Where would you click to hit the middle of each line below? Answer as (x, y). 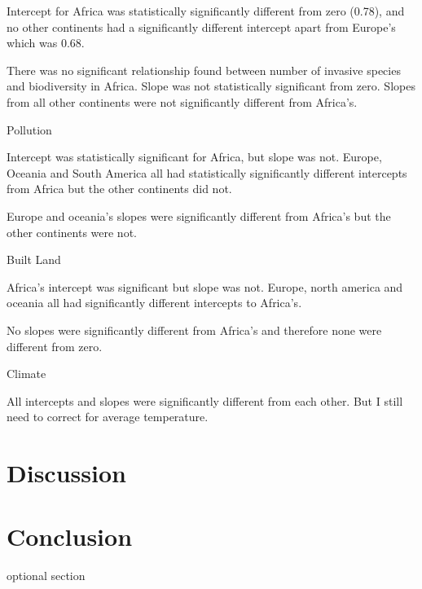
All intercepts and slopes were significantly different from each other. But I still (205, 400)
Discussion (66, 473)
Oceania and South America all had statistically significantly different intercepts (207, 172)
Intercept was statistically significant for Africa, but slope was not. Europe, (194, 157)
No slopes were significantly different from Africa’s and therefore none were (194, 330)
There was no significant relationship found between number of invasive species (204, 70)
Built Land (34, 259)
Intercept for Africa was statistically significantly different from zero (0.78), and (206, 11)
